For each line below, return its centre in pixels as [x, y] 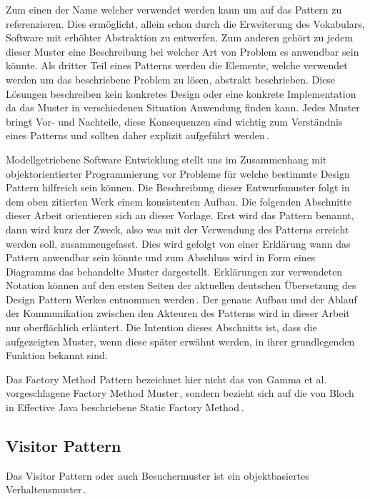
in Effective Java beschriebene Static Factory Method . [125, 407]
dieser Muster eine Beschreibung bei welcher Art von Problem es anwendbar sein [182, 51]
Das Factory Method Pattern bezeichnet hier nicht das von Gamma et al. [166, 379]
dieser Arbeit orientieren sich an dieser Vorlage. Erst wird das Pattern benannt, [180, 215]
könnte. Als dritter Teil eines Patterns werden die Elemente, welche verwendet [177, 65]
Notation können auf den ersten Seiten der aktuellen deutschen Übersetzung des [181, 285]
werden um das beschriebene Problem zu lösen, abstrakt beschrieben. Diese [171, 79]
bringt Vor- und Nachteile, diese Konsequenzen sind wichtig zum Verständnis [174, 121]
